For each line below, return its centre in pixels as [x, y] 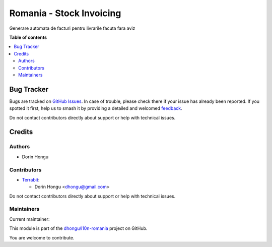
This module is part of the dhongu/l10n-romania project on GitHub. [78, 228]
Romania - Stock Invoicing [65, 13]
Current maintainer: [29, 219]
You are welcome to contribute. [42, 237]
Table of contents [28, 37]
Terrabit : [31, 179]
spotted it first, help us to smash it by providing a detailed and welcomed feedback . [96, 108]
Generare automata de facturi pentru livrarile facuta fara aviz [72, 28]
